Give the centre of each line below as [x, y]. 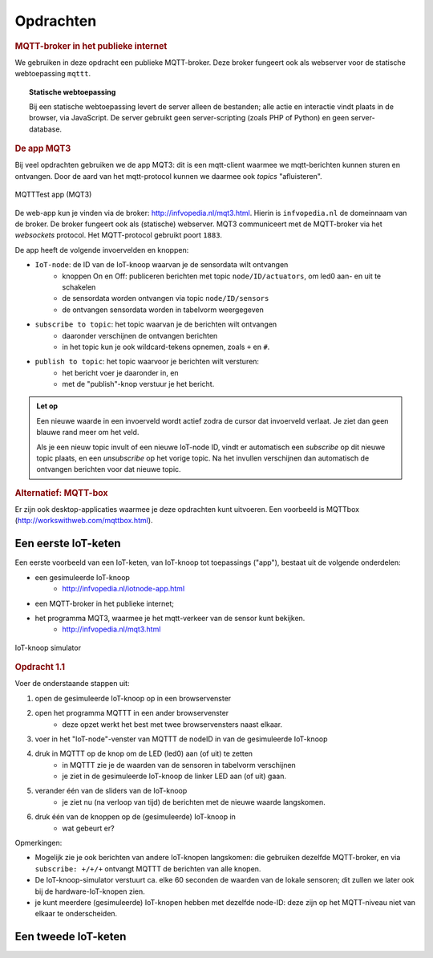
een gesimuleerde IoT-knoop [82, 577]
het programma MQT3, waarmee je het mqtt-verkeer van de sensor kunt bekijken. [170, 618]
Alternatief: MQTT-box [61, 493]
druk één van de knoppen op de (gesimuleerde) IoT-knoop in [136, 817]
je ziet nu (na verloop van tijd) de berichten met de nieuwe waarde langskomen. [194, 802]
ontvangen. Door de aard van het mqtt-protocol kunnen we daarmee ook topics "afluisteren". [168, 176]
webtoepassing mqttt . [53, 74]
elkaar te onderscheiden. [76, 914]
